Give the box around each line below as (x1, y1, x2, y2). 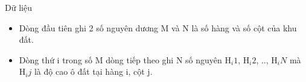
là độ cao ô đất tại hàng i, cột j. (34, 65, 153, 78)
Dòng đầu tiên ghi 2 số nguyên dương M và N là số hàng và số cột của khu (19, 21, 297, 34)
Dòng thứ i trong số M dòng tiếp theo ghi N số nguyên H (19, 53, 231, 66)
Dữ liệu (5, 1, 32, 13)
